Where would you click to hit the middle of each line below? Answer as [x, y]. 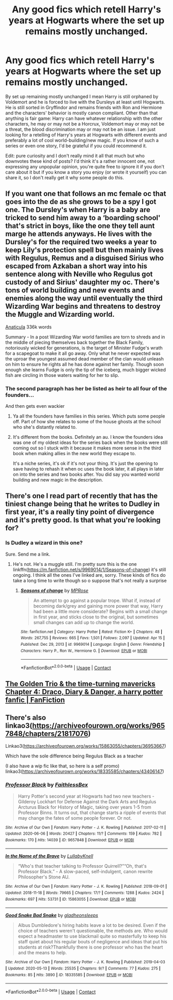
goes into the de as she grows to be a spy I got [81, 202]
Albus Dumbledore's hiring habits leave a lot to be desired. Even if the [92, 925]
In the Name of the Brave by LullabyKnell [49, 856]
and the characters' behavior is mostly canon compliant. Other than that [82, 113]
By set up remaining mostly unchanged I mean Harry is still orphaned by [82, 96]
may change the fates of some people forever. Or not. [75, 818]
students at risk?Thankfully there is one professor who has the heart [90, 947]
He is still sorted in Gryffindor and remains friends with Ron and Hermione [84, 107]
